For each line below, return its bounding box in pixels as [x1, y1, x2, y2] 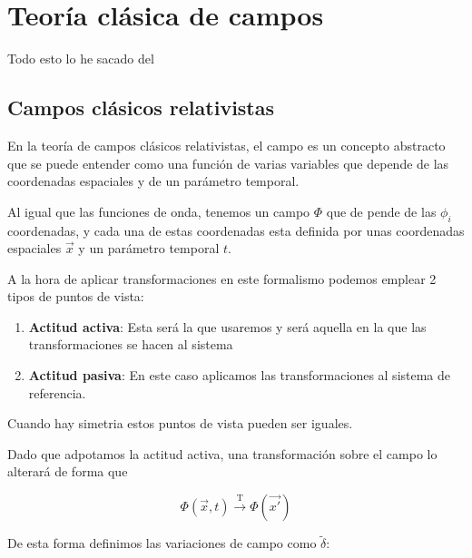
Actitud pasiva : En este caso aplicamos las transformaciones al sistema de [28, 366, 451, 385]
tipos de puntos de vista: [7, 287, 144, 306]
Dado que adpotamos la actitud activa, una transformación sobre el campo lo [7, 444, 438, 463]
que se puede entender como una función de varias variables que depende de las [7, 153, 449, 172]
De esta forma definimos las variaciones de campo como [7, 534, 317, 553]
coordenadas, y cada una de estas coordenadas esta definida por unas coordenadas [7, 220, 465, 240]
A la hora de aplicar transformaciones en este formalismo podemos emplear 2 [7, 269, 437, 288]
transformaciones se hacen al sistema [28, 335, 233, 354]
